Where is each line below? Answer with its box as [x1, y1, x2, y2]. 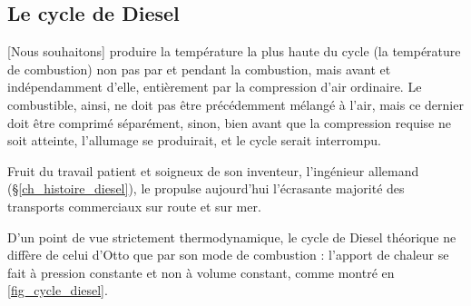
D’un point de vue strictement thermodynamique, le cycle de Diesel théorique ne [7, 227, 456, 246]
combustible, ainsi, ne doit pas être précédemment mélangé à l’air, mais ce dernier [7, 94, 464, 114]
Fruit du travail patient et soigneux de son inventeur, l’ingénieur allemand [7, 161, 419, 180]
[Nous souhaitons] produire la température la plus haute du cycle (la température [7, 42, 461, 61]
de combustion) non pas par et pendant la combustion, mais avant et [7, 59, 391, 78]
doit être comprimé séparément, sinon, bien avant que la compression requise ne [7, 113, 451, 132]
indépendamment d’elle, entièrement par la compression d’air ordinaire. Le [7, 77, 422, 96]
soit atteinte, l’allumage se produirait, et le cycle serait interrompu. [7, 131, 381, 150]
